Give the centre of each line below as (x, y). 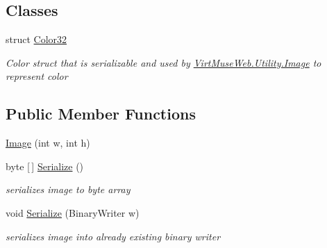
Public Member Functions (101, 114)
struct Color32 (36, 39)
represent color (37, 76)
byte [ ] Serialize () (45, 166)
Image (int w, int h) (48, 143)
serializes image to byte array (68, 189)
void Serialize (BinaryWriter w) (73, 212)
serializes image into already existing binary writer (113, 236)
